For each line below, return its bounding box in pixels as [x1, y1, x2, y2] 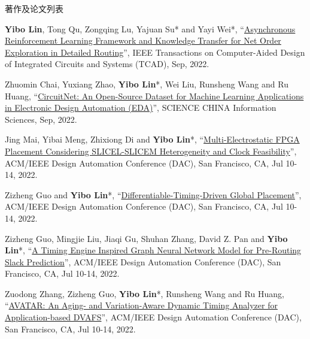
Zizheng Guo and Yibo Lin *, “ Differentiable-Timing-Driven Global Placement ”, [5, 188, 302, 201]
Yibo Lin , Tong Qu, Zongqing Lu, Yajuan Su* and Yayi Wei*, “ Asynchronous [5, 22, 296, 35]
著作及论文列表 [5, 2, 63, 14]
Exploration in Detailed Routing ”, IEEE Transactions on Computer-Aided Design [5, 46, 305, 58]
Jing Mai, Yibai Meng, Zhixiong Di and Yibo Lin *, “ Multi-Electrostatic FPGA [5, 133, 300, 146]
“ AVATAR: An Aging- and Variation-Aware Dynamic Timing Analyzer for [5, 299, 278, 311]
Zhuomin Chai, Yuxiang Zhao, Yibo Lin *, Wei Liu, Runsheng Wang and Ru [5, 77, 288, 90]
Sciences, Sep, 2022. [5, 113, 77, 125]
